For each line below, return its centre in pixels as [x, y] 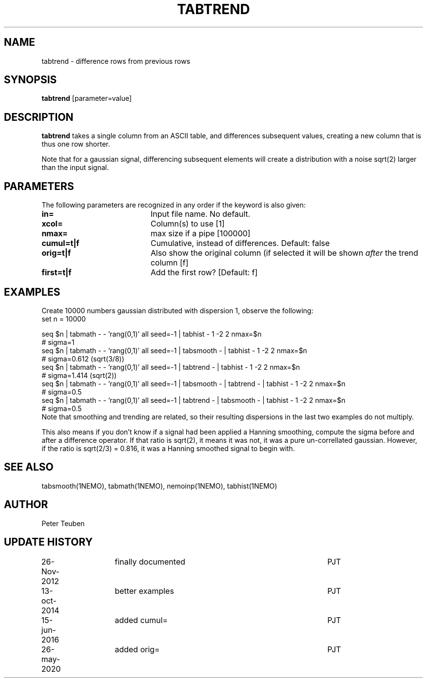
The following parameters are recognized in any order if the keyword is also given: [174, 205]
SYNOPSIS [30, 80]
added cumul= [141, 620]
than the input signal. [75, 168]
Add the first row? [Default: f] [204, 273]
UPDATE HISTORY [49, 542]
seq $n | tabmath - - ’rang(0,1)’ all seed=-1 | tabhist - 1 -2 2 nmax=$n [152, 334]
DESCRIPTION [39, 117]
